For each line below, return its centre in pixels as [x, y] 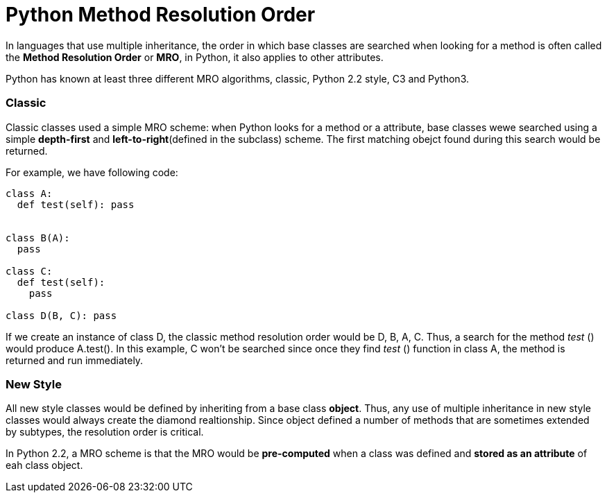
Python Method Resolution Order [161, 15]
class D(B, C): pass [61, 315]
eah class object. [44, 465]
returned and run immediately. [75, 360]
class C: [29, 271]
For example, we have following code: [92, 172]
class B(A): [38, 238]
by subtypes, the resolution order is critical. [105, 432]
